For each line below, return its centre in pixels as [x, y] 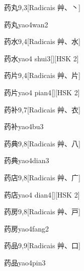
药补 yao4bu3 [24, 126]
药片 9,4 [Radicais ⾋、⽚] [42, 75]
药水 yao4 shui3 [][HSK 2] [41, 58]
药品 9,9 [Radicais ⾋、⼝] [42, 245]
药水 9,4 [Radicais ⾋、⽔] [42, 41]
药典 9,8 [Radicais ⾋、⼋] [42, 143]
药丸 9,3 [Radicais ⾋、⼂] [42, 7]
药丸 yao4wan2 [26, 24]
